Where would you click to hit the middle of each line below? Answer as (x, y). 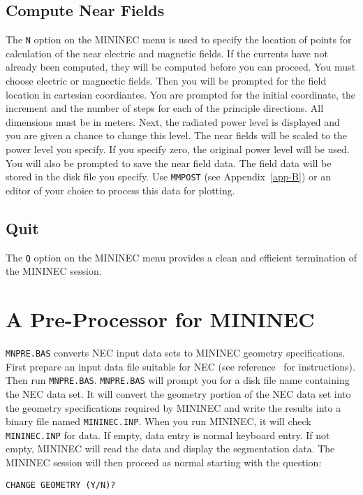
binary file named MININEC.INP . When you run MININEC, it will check (158, 421)
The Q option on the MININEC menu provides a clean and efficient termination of (181, 257)
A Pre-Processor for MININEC (160, 319)
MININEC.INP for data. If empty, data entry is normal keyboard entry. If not (168, 435)
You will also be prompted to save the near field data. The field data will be (169, 163)
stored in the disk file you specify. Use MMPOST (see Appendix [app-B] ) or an (168, 177)
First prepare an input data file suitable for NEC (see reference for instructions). (180, 366)
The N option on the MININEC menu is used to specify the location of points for (179, 40)
